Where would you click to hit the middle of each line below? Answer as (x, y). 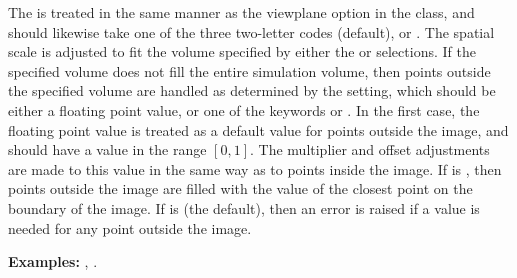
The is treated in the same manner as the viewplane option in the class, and (241, 12)
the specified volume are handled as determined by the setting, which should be (252, 90)
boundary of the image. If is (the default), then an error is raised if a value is (244, 207)
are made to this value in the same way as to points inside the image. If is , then (255, 168)
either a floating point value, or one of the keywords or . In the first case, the (244, 109)
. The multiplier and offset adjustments (370, 149)
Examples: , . (53, 261)
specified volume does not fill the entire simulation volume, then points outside (249, 70)
